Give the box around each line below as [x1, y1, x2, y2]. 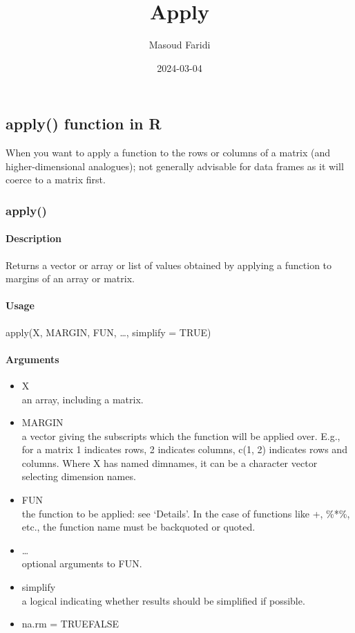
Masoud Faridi [148, 37, 211, 52]
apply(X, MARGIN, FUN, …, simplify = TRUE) [6, 324, 211, 339]
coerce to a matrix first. [6, 172, 106, 187]
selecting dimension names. [21, 469, 136, 484]
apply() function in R [6, 113, 162, 134]
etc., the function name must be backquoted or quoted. [21, 520, 256, 534]
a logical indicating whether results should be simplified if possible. [21, 593, 305, 607]
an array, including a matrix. [21, 392, 144, 406]
